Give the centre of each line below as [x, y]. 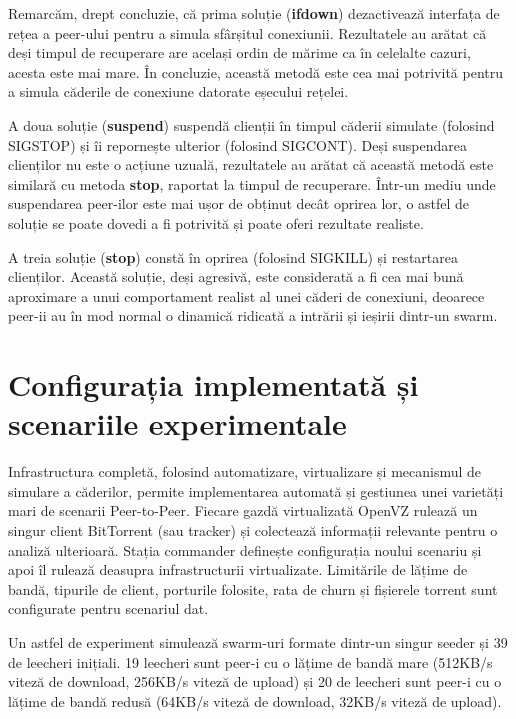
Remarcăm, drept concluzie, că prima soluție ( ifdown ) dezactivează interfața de [254, 13]
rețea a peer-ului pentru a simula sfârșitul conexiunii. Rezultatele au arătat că [247, 32]
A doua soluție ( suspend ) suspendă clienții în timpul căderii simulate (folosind [251, 124]
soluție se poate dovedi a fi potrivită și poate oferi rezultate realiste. [216, 222]
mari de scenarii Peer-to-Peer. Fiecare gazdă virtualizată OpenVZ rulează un [243, 510]
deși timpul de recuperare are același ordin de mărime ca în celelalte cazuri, [239, 52]
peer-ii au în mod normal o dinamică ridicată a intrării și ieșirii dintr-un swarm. [253, 315]
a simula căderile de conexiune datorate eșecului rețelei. [178, 91]
